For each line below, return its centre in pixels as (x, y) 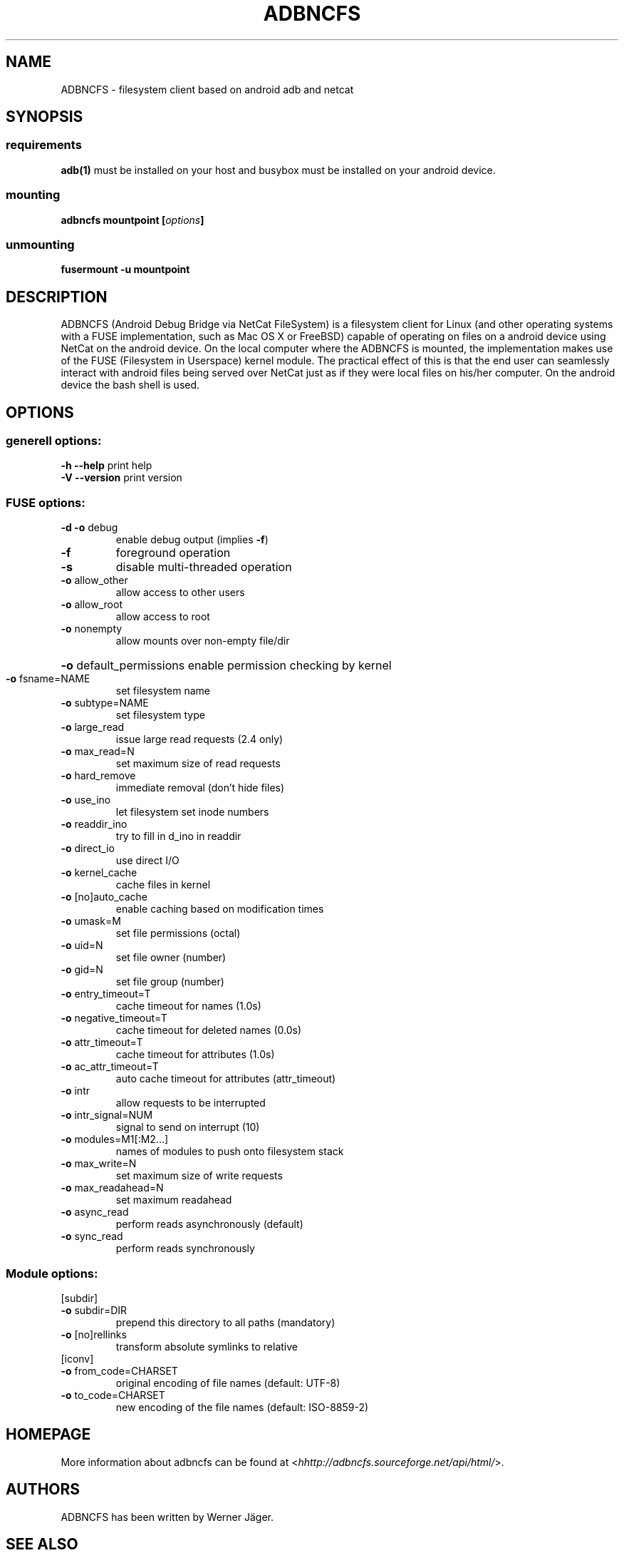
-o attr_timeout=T (102, 1042)
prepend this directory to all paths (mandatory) (225, 1322)
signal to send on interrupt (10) (188, 1127)
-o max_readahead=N (112, 1188)
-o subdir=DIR (94, 1310)
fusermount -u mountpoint (125, 270)
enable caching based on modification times (220, 909)
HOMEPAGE (48, 1435)
